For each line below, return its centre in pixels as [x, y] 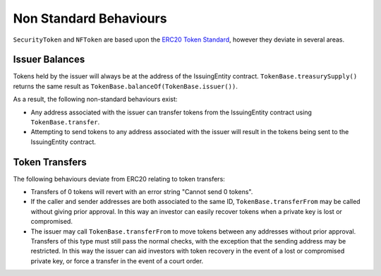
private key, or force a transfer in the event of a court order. [117, 260]
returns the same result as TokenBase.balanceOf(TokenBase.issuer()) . [125, 86]
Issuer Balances [49, 60]
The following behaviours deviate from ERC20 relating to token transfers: [119, 179]
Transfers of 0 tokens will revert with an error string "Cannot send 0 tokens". [142, 192]
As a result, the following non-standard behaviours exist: [95, 100]
